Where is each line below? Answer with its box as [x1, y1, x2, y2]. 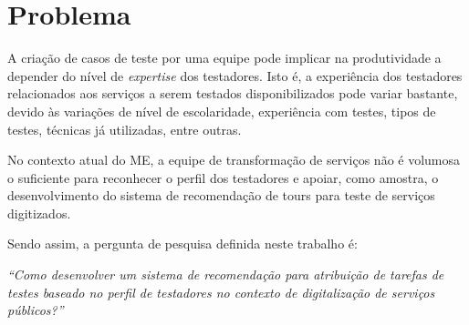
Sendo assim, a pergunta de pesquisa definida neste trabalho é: [7, 234, 358, 253]
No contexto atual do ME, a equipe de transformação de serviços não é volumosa [7, 150, 461, 169]
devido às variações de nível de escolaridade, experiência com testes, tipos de [7, 101, 436, 120]
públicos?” [7, 300, 64, 320]
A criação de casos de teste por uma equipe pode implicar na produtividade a [7, 48, 442, 67]
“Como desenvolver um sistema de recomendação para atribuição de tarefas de [7, 265, 444, 284]
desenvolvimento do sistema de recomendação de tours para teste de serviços [7, 186, 435, 205]
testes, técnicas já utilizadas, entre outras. [7, 119, 242, 138]
